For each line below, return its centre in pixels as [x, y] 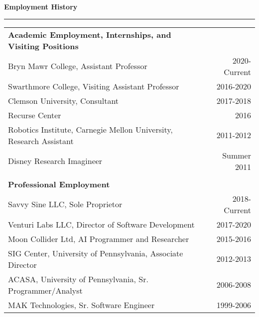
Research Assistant [41, 141]
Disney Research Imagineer [55, 161]
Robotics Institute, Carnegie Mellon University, [90, 129]
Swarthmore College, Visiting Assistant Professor [94, 86]
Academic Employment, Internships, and [90, 34]
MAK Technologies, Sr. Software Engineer [81, 305]
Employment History [41, 6]
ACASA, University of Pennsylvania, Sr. [78, 279]
